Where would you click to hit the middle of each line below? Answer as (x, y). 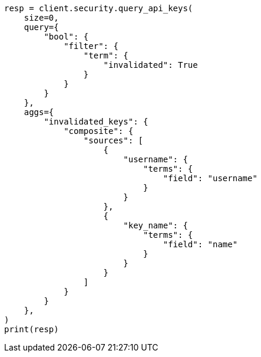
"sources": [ (113, 140)
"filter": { (91, 46)
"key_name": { (156, 225)
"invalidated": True (151, 65)
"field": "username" (210, 178)
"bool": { (66, 37)
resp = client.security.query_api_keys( (99, 8)
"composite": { (99, 131)
